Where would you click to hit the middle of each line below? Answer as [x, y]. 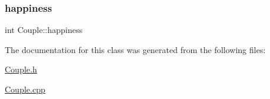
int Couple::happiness [44, 30]
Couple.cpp [25, 89]
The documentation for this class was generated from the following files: [135, 49]
